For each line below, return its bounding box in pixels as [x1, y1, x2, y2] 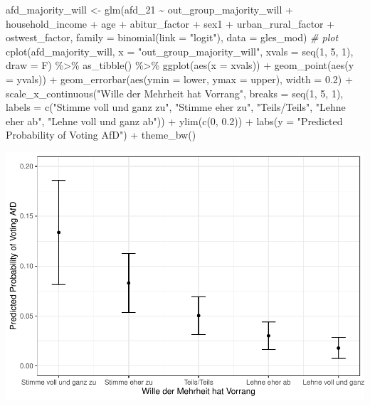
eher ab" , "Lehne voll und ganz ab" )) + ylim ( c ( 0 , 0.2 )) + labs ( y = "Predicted [6, 113, 343, 128]
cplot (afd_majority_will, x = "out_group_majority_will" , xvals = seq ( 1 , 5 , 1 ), [6, 43, 354, 58]
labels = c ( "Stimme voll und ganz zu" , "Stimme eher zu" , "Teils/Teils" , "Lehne [6, 100, 346, 114]
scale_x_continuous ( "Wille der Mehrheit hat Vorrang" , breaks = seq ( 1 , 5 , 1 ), [6, 85, 344, 100]
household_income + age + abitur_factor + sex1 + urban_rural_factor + [6, 16, 335, 31]
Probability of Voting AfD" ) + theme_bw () [6, 127, 196, 142]
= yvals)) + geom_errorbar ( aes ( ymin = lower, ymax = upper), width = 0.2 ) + [6, 71, 353, 86]
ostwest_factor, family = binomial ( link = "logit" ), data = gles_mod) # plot [6, 30, 339, 45]
